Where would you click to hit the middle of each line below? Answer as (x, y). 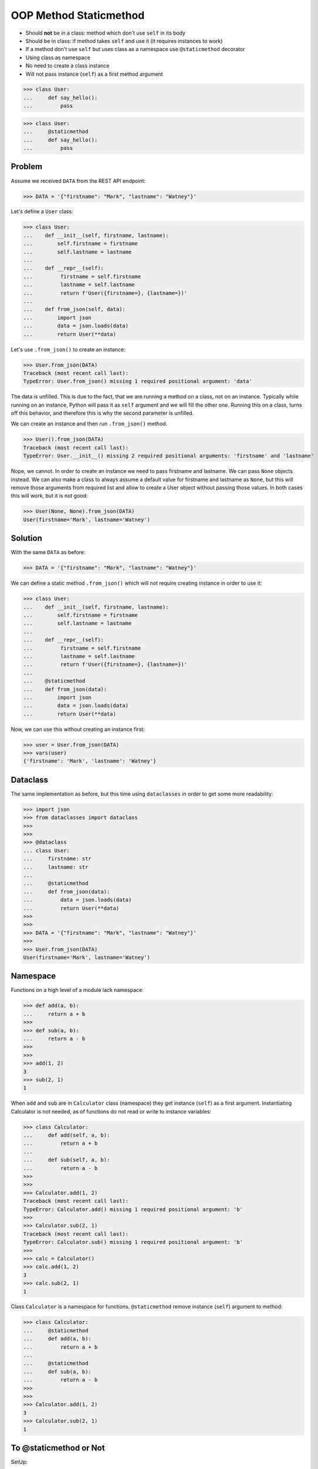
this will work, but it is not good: (49, 496)
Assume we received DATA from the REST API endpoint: (78, 181)
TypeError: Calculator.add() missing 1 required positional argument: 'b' (133, 1209)
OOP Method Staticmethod (78, 15)
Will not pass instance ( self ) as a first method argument (94, 74)
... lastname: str (56, 867)
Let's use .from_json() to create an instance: (68, 349)
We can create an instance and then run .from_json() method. (89, 424)
